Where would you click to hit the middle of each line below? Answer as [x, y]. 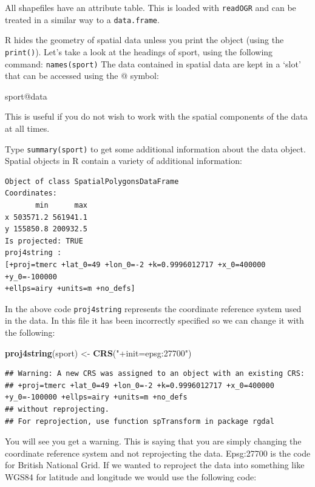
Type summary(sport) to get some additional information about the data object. [155, 148]
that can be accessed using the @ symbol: [82, 76]
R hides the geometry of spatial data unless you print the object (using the [144, 40]
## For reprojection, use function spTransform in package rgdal [140, 421]
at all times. [27, 128]
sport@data [26, 96]
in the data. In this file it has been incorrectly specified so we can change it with [154, 320]
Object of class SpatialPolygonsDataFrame [92, 181]
